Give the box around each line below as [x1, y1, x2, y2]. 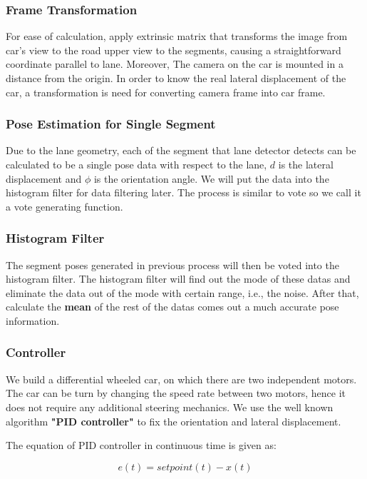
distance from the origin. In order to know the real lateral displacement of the [6, 71, 346, 85]
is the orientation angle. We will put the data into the [93, 171, 329, 186]
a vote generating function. [6, 198, 123, 213]
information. [6, 313, 60, 328]
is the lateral [278, 157, 334, 171]
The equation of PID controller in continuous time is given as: [6, 438, 276, 453]
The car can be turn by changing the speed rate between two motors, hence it [6, 385, 346, 400]
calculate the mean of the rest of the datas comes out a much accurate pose [6, 299, 339, 314]
